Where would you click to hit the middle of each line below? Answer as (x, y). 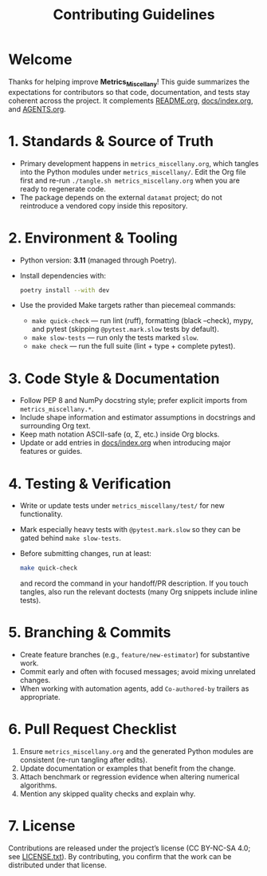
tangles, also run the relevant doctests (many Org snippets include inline (138, 592)
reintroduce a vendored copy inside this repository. (104, 206)
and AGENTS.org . (37, 109)
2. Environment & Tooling (93, 238)
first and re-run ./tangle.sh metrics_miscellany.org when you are (130, 180)
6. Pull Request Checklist (92, 730)
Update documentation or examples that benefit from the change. (128, 768)
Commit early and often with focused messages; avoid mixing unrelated (138, 672)
